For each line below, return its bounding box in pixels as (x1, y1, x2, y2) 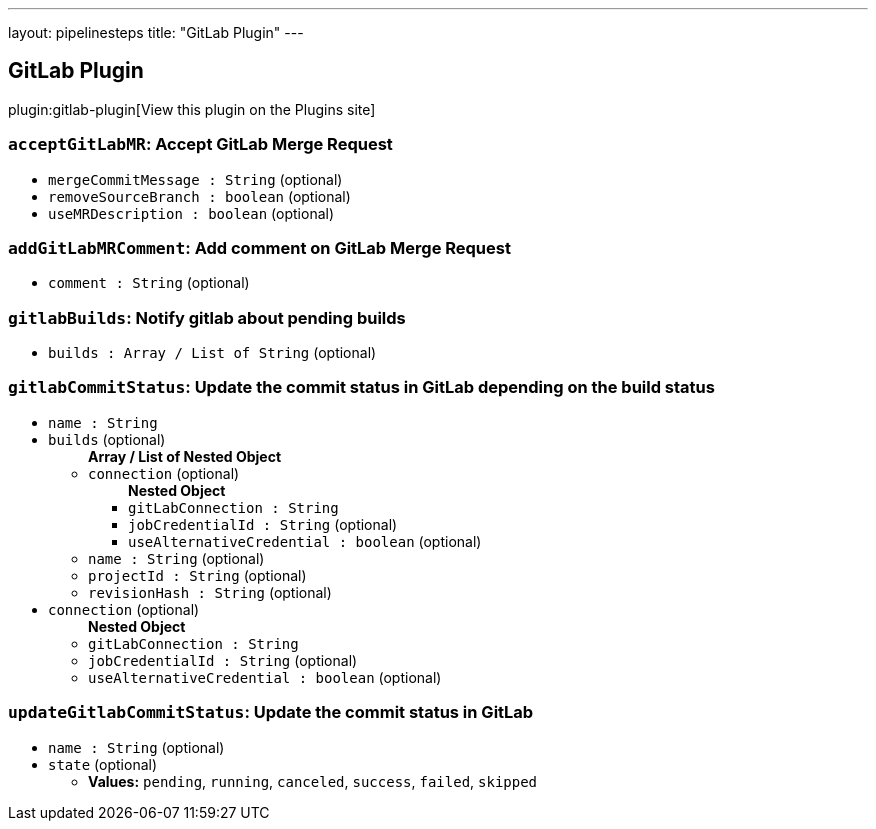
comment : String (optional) (48, 274, 250, 292)
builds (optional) (48, 430, 166, 448)
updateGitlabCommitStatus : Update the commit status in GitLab (8, 702, 534, 723)
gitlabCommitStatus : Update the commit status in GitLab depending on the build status (8, 377, 715, 398)
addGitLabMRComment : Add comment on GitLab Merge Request (8, 237, 511, 258)
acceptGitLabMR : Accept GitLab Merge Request (8, 134, 393, 155)
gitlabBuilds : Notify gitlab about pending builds (8, 307, 406, 328)
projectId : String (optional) (88, 566, 307, 584)
